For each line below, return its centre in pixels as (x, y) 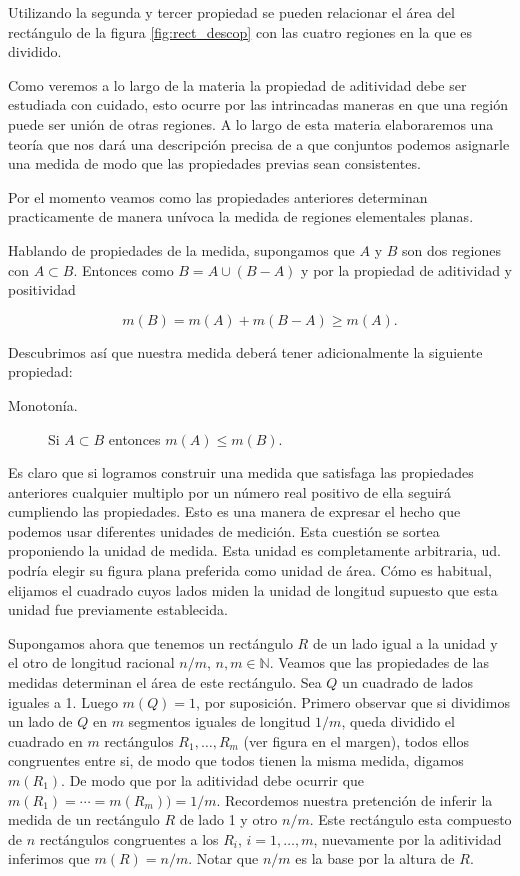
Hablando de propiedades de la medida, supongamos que (181, 249)
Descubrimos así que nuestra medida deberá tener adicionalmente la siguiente (245, 351)
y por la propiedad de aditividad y (407, 269)
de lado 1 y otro (228, 819)
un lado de (40, 721)
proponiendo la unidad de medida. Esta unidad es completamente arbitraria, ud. (254, 550)
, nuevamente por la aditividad (407, 838)
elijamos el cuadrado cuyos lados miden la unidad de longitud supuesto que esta (253, 589)
